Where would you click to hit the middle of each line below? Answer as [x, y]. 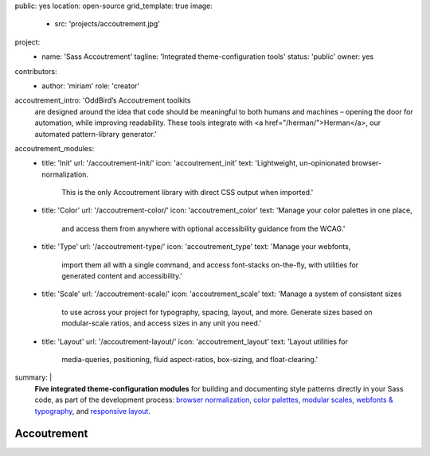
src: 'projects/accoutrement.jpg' [107, 24]
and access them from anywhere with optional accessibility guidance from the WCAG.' [203, 228]
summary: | [33, 377]
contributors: [36, 71]
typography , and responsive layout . [93, 411]
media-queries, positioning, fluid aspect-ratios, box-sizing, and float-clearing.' [190, 359]
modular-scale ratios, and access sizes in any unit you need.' [162, 323]
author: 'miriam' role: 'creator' [90, 86]
